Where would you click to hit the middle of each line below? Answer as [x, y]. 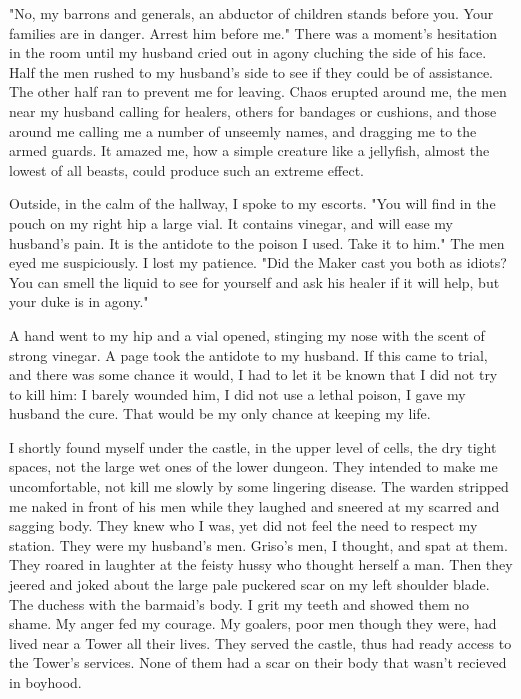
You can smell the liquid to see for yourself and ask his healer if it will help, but [254, 281]
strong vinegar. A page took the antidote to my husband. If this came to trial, [248, 354]
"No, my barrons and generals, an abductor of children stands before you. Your [251, 13]
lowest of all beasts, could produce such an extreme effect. [186, 169]
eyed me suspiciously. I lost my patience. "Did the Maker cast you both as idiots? [258, 262]
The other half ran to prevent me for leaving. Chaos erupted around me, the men [258, 91]
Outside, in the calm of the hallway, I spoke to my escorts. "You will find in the [252, 203]
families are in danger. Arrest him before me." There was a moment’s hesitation [253, 32]
